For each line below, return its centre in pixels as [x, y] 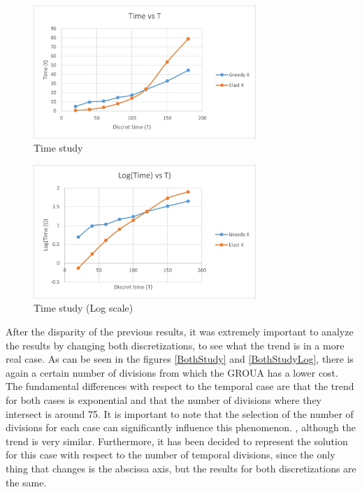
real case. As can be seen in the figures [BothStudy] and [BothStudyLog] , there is [180, 359]
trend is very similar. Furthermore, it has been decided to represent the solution [177, 441]
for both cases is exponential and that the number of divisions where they [164, 399]
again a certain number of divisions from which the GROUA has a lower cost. [172, 372]
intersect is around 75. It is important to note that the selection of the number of [180, 413]
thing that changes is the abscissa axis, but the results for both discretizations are [181, 468]
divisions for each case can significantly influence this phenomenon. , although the [181, 427]
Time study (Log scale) [84, 308]
